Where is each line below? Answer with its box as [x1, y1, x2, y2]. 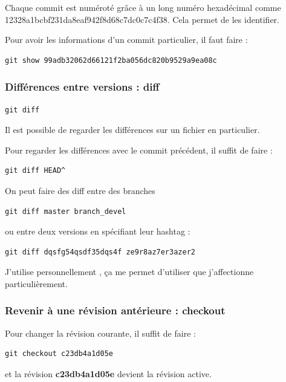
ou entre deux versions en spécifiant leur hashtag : [5, 225, 190, 238]
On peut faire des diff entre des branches [5, 184, 155, 196]
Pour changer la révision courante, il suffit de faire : [5, 326, 196, 339]
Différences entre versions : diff [5, 79, 160, 94]
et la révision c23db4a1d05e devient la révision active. [5, 367, 212, 380]
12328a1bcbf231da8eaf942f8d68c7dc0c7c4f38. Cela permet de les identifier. [5, 13, 279, 25]
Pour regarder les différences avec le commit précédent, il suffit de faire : [5, 143, 273, 156]
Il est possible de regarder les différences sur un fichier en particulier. [5, 123, 260, 136]
